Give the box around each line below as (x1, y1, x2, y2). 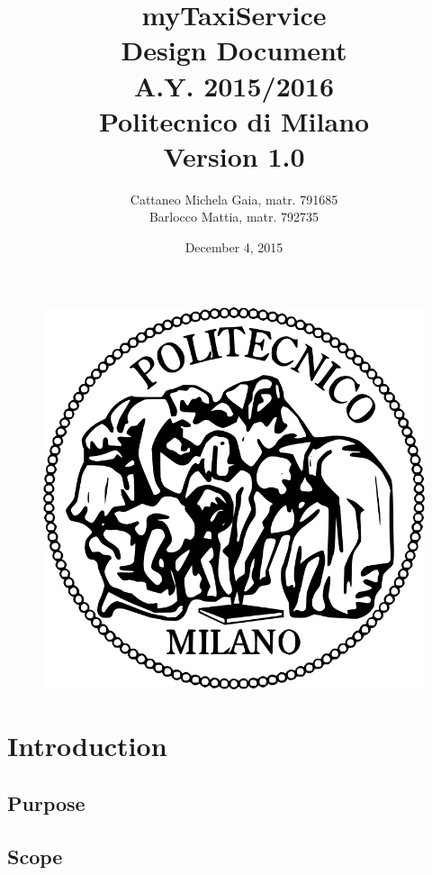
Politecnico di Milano (98, 102, 370, 139)
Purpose (7, 789, 85, 817)
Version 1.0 (163, 137, 305, 174)
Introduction (7, 727, 167, 764)
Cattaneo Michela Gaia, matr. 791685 (130, 189, 338, 208)
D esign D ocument (121, 32, 347, 68)
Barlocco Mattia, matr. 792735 (148, 207, 319, 226)
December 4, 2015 (184, 238, 283, 257)
